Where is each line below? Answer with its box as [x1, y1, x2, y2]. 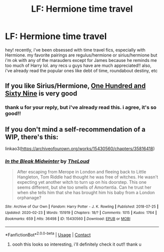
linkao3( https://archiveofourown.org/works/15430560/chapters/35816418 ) [5, 146, 155, 152]
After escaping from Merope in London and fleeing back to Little [17, 169, 146, 175]
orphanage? [17, 195, 41, 201]
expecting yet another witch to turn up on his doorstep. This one [17, 179, 147, 185]
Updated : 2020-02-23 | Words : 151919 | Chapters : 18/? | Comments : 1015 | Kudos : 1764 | [5, 211, 157, 215]
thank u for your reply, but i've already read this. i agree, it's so [5, 104, 157, 111]
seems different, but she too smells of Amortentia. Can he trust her [17, 184, 152, 191]
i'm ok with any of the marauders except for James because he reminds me [5, 57, 157, 63]
